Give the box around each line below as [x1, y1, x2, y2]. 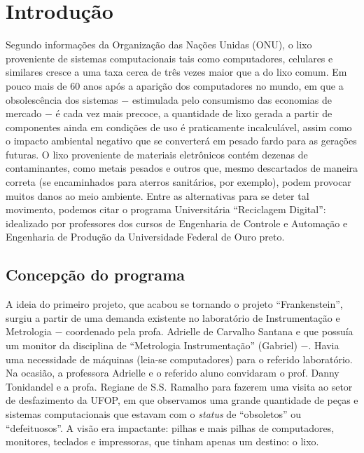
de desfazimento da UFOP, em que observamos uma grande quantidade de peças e [6, 393, 358, 407]
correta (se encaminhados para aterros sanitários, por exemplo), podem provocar [6, 175, 351, 189]
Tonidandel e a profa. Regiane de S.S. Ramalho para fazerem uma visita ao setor [6, 379, 353, 393]
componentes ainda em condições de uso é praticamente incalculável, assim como [6, 119, 352, 134]
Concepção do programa [6, 264, 185, 285]
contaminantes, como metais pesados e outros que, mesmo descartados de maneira [6, 161, 358, 175]
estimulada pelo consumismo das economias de [132, 92, 332, 107]
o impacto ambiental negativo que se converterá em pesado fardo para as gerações [6, 133, 357, 148]
